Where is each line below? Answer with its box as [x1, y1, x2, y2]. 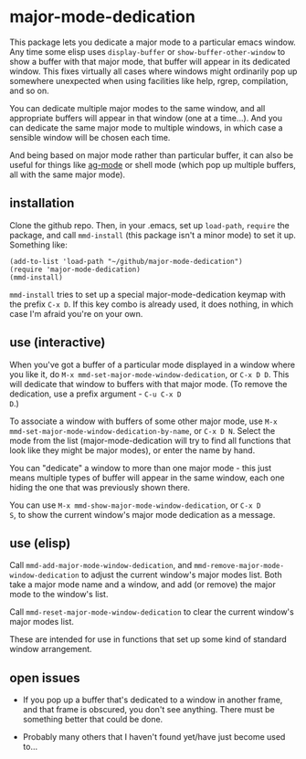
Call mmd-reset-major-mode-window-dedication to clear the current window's [9, 606, 294, 617]
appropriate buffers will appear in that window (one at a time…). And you [9, 112, 283, 123]
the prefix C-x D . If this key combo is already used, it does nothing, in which [9, 299, 294, 310]
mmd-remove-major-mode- [194, 562, 285, 571]
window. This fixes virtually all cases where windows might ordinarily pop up [9, 66, 298, 77]
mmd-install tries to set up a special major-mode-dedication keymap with [9, 289, 286, 300]
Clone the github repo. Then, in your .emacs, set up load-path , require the [9, 219, 290, 230]
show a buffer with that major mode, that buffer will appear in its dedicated [9, 56, 290, 67]
